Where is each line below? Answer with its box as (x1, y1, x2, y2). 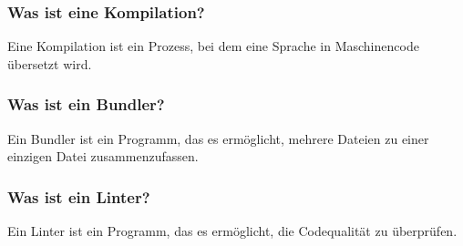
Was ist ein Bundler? (7, 93, 165, 116)
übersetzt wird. (7, 54, 92, 73)
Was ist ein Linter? (7, 185, 150, 208)
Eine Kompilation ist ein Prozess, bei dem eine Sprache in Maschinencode (7, 36, 419, 56)
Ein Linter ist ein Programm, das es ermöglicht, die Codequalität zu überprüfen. (7, 221, 458, 241)
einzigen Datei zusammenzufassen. (7, 147, 199, 166)
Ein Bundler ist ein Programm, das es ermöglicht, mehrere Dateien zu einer (7, 128, 429, 148)
